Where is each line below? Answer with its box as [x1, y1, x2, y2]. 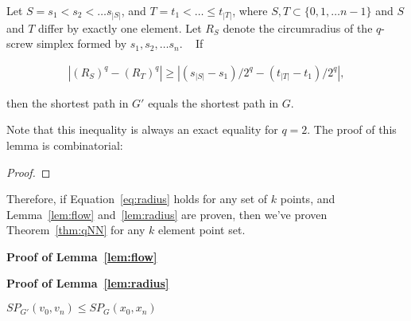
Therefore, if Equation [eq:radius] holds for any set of [6, 190, 268, 207]
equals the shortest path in [148, 94, 279, 111]
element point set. [157, 221, 246, 238]
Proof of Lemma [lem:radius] [6, 275, 169, 292]
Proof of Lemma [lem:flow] [6, 248, 157, 264]
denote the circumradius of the [223, 19, 373, 36]
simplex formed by [37, 35, 127, 52]
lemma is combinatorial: [6, 136, 123, 153]
